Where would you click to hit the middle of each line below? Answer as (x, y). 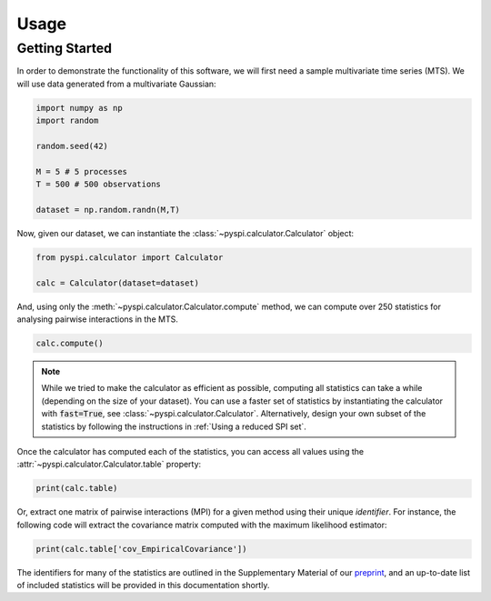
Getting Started (65, 48)
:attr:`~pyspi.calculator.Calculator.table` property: (109, 465)
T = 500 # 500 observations (98, 185)
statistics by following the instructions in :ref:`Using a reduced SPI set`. (174, 426)
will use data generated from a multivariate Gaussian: (117, 84)
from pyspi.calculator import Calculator (130, 257)
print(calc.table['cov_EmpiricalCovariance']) (141, 549)
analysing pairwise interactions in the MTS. (98, 319)
